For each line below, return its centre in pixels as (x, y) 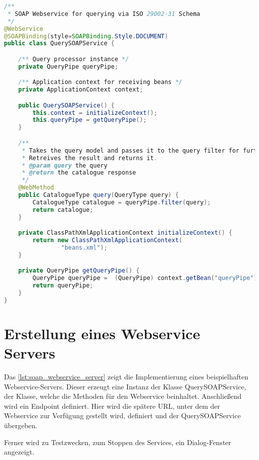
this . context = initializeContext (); (95, 113)
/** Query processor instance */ (73, 59)
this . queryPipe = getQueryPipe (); (90, 120)
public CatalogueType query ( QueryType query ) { (98, 195)
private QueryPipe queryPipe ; (68, 66)
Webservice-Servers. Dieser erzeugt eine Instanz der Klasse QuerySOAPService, (125, 386)
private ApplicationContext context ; (81, 90)
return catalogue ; (63, 210)
